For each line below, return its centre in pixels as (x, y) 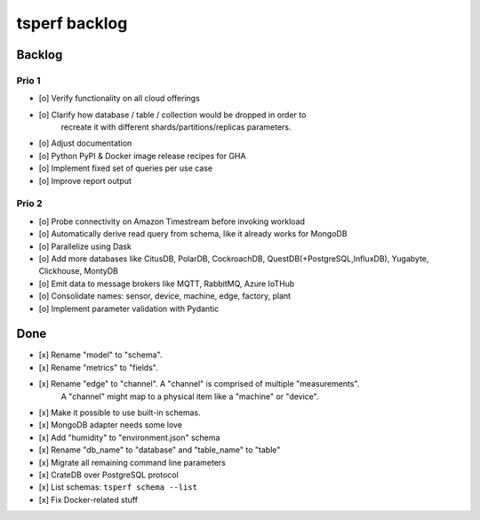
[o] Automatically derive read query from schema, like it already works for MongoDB (193, 234)
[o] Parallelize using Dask (85, 246)
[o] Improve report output (85, 180)
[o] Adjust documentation (85, 143)
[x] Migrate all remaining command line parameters (132, 462)
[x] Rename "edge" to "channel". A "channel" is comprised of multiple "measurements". (199, 384)
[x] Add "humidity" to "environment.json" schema (129, 437)
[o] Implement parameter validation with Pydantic (129, 308)
